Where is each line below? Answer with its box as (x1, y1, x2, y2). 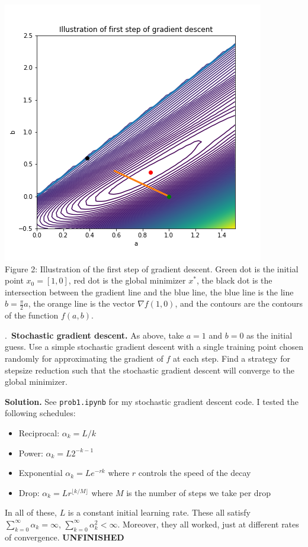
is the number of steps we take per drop (126, 486, 271, 498)
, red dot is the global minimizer (68, 274, 186, 287)
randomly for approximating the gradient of (5, 352, 163, 364)
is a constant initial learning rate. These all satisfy (68, 506, 251, 519)
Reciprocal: (18, 427, 60, 439)
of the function (5, 309, 59, 321)
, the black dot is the (196, 274, 272, 287)
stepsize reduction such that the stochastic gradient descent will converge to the (5, 363, 294, 376)
